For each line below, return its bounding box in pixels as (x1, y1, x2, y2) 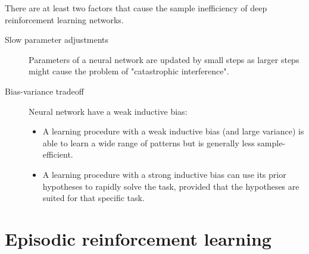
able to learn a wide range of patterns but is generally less (42, 136, 255, 149)
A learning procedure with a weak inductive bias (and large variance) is (42, 125, 304, 137)
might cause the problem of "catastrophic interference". (29, 65, 229, 77)
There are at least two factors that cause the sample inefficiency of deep (5, 2, 267, 14)
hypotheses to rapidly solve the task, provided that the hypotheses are (42, 180, 299, 192)
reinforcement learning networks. (5, 13, 124, 26)
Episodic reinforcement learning (5, 226, 271, 250)
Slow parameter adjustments (5, 33, 109, 46)
